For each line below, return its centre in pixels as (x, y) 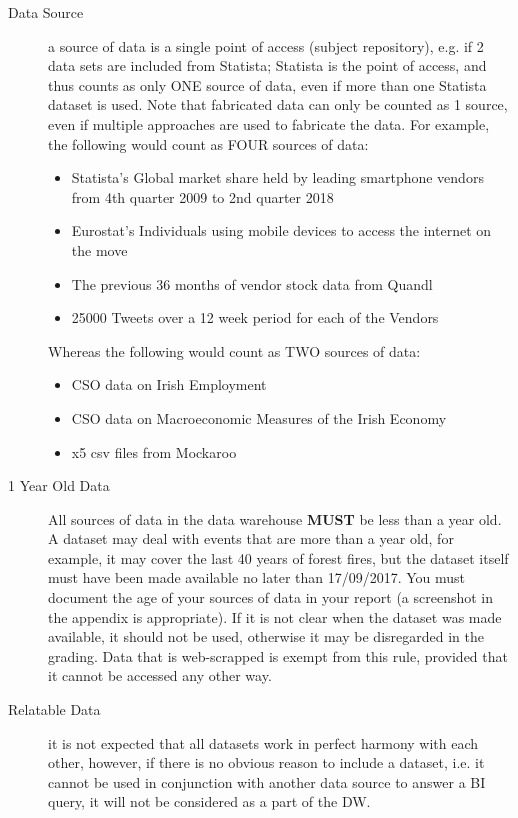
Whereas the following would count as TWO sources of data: (234, 350)
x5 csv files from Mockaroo (154, 451)
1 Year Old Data (59, 485)
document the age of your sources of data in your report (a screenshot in (271, 597)
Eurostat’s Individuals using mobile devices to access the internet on (281, 230)
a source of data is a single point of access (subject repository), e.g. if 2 (266, 45)
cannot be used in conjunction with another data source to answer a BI (267, 781)
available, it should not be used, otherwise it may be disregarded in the (266, 636)
